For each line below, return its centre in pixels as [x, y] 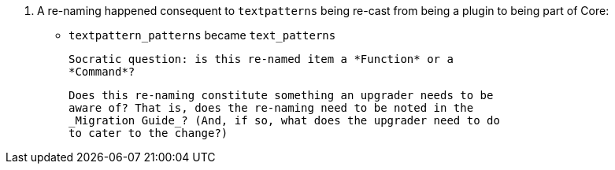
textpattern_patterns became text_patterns [202, 35]
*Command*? [102, 72]
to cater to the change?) [148, 133]
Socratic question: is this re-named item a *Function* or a [261, 59]
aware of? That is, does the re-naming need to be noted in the [271, 108]
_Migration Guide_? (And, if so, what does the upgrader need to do [284, 120]
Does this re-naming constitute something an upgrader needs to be [281, 95]
